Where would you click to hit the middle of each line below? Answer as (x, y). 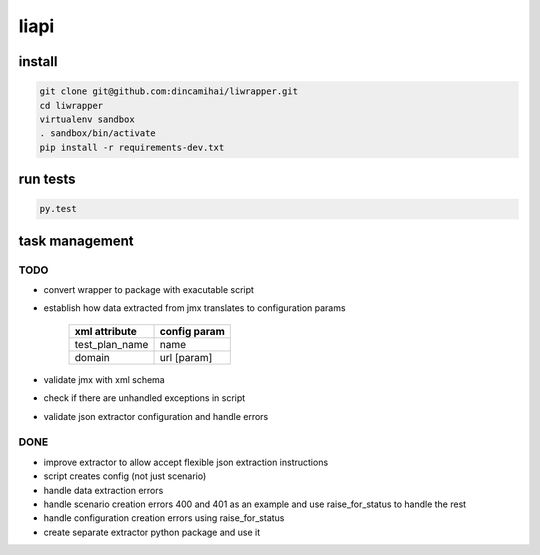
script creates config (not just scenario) (125, 476)
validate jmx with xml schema (104, 379)
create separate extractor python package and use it (152, 532)
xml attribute (105, 331)
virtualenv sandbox (87, 119)
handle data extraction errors (103, 490)
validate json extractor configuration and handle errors (156, 416)
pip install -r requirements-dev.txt (132, 147)
